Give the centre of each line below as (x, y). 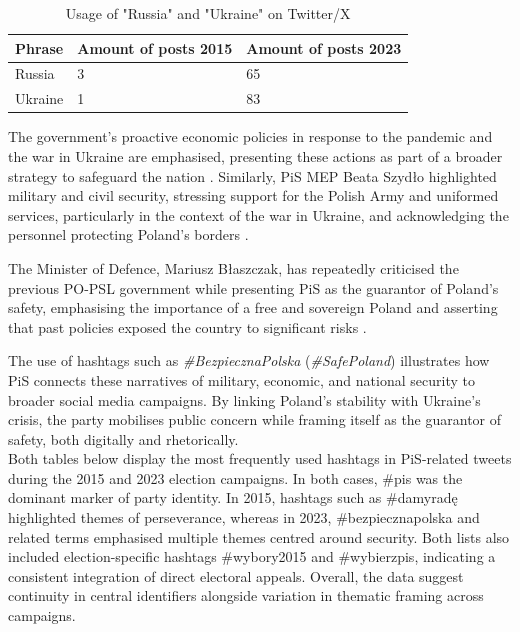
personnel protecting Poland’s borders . (128, 234)
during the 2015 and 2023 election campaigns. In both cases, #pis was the (235, 477)
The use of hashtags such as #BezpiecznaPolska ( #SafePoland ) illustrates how (249, 360)
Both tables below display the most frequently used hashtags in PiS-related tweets (260, 458)
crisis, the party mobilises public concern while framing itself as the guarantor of (255, 419)
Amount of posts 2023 (324, 47)
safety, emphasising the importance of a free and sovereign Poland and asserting (253, 307)
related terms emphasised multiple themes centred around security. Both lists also (259, 536)
